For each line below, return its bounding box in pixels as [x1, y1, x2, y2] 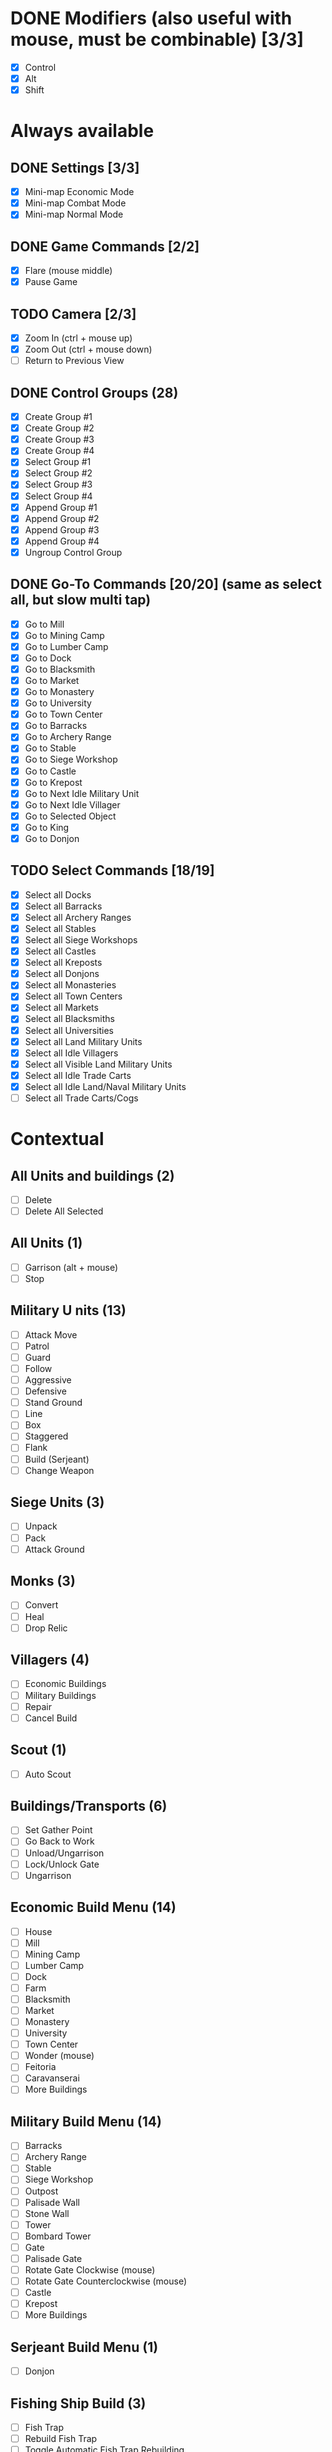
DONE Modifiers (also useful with [10, 7, 293, 30]
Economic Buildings [24, 1678, 107, 1690]
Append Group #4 [24, 535, 100, 547]
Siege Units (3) [10, 1494, 105, 1511]
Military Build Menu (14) [10, 2113, 162, 2130]
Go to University [24, 697, 92, 709]
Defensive [24, 1385, 67, 1397]
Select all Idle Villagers [24, 1047, 119, 1059]
